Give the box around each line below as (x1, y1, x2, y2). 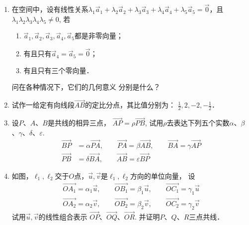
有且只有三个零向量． (23, 65, 93, 75)
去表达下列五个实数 (166, 117, 230, 128)
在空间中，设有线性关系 (11, 4, 88, 14)
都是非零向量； (74, 30, 123, 41)
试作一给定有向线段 (11, 100, 75, 110)
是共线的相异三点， (47, 117, 110, 128)
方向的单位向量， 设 (130, 170, 195, 181)
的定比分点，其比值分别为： (84, 100, 175, 110)
